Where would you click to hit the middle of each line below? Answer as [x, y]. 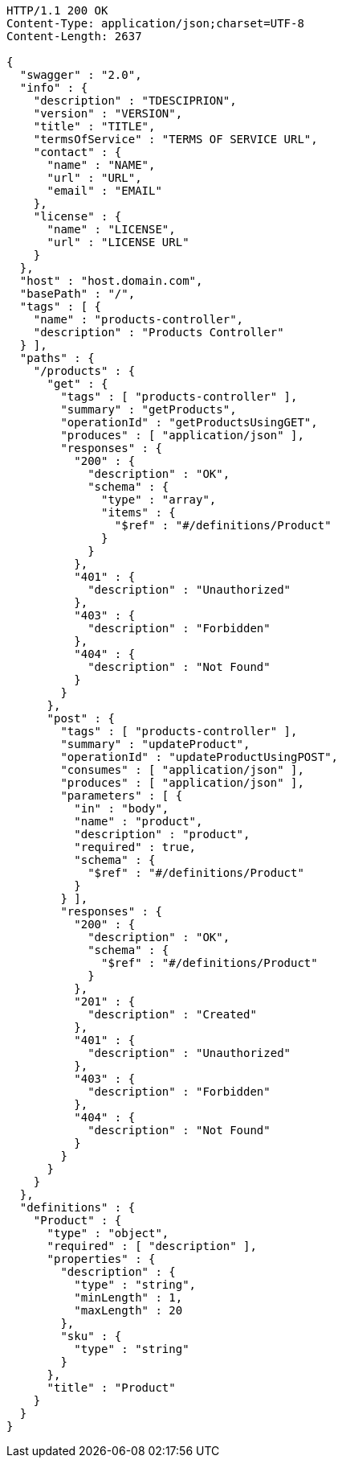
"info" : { [54, 88]
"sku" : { [91, 1336]
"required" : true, [135, 847]
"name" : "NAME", [101, 165]
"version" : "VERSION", [108, 113]
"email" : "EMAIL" [104, 191]
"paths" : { [57, 358]
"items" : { [138, 512]
